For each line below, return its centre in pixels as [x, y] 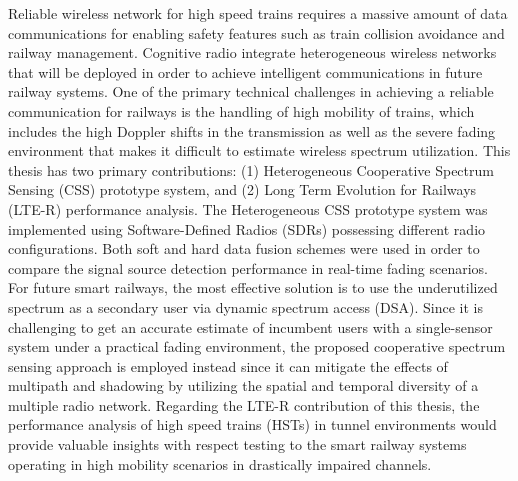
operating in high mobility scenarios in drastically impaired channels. [220, 463]
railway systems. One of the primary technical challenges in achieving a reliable [251, 91]
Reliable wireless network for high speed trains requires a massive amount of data [258, 13]
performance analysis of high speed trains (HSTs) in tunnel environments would [252, 424]
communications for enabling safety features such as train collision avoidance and [256, 32]
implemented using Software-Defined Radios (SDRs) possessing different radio [247, 228]
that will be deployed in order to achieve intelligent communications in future [245, 71]
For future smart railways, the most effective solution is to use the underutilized [253, 287]
